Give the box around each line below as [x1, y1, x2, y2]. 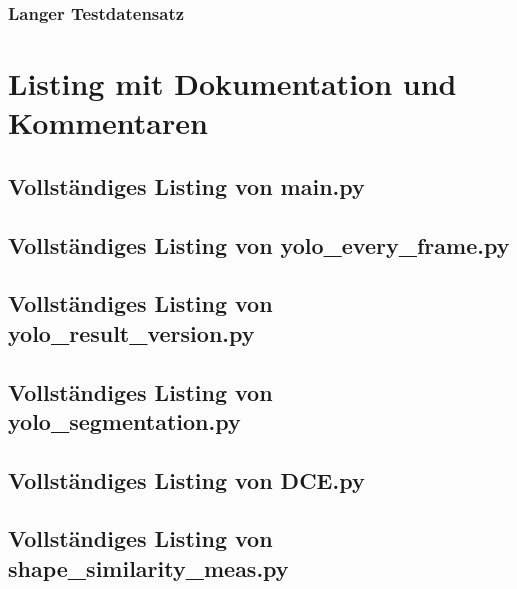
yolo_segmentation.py [8, 405, 241, 436]
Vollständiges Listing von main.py [8, 170, 365, 201]
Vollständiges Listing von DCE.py [8, 464, 365, 495]
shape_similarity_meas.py [8, 552, 289, 583]
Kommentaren [8, 102, 208, 143]
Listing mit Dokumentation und [8, 63, 457, 104]
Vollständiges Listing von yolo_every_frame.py [8, 229, 510, 260]
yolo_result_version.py [8, 317, 255, 348]
